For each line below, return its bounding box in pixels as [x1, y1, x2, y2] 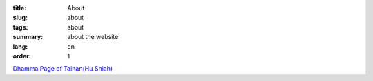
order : [12, 51, 31, 60]
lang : [12, 42, 28, 51]
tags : [12, 23, 28, 31]
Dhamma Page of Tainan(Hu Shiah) [12, 65, 113, 73]
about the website [67, 33, 119, 41]
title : [12, 4, 27, 12]
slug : [12, 14, 28, 22]
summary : [12, 33, 44, 41]
